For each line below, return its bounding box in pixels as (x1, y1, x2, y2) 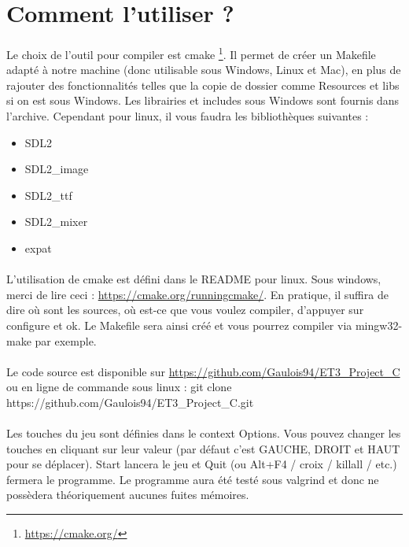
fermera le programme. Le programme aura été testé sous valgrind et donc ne (6, 471, 379, 487)
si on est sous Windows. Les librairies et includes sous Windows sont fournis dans (6, 92, 400, 109)
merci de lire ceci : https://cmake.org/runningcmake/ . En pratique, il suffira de (6, 286, 389, 302)
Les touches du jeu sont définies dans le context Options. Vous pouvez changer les (6, 425, 401, 442)
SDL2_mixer (24, 213, 88, 230)
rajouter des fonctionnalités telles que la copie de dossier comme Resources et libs (6, 76, 400, 93)
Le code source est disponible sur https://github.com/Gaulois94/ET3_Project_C (6, 363, 400, 379)
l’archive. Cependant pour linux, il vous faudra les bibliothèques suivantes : (6, 108, 369, 124)
